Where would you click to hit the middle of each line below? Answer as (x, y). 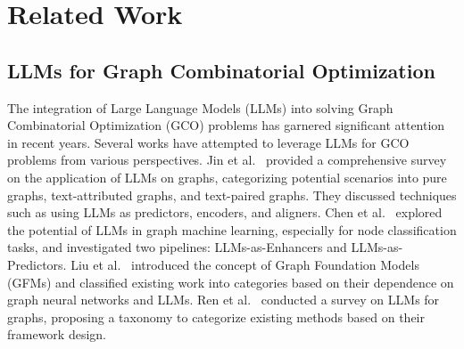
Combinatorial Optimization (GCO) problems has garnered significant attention (226, 125)
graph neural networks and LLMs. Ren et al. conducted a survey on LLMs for (224, 300)
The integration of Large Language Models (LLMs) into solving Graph (200, 107)
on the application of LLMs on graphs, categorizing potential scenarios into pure (227, 177)
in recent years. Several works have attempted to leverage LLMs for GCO (208, 142)
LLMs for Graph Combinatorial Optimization (221, 70)
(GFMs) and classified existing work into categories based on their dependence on (231, 282)
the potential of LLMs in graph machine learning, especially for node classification (232, 229)
